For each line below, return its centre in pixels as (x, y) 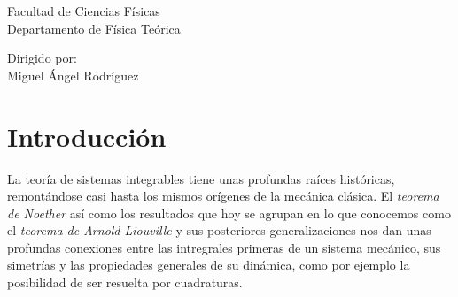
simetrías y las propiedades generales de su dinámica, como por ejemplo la (209, 265)
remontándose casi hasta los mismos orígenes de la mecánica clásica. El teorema (223, 196)
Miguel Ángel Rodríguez (73, 75)
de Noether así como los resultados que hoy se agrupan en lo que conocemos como (229, 213)
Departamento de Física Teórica (94, 28)
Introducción (87, 136)
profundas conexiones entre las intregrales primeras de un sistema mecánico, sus (224, 247)
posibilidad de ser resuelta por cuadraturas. (125, 282)
